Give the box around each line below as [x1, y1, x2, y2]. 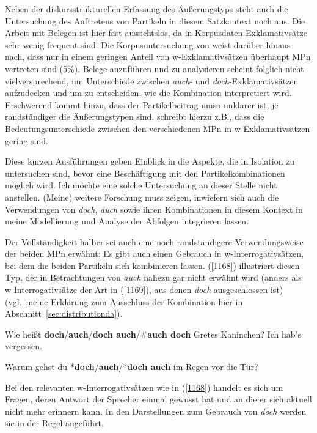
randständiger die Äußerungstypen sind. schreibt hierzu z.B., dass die [5, 110, 264, 123]
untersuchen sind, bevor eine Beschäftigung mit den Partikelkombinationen [5, 166, 285, 179]
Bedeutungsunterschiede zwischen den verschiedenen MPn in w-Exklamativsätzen [5, 122, 310, 135]
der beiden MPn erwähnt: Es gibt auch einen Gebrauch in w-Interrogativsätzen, [5, 247, 304, 260]
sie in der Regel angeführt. [5, 416, 104, 429]
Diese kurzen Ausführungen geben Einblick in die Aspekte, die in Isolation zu [5, 155, 295, 168]
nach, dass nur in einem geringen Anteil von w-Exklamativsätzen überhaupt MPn [5, 50, 311, 63]
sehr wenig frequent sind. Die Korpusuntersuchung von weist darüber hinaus [5, 38, 291, 51]
